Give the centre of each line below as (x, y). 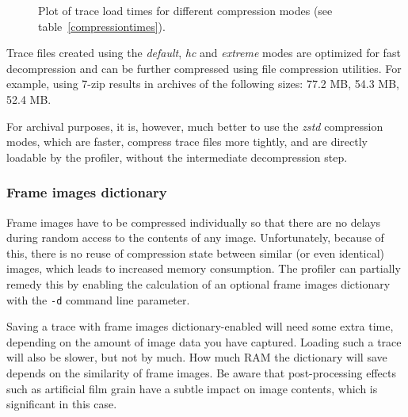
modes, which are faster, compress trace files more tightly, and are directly (187, 142)
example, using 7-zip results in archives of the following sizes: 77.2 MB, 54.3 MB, (203, 84)
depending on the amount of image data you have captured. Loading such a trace (204, 341)
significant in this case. (62, 404)
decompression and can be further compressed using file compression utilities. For (204, 68)
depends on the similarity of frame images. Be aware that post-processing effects (201, 372)
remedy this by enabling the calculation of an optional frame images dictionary (198, 283)
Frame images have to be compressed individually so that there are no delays (194, 222)
